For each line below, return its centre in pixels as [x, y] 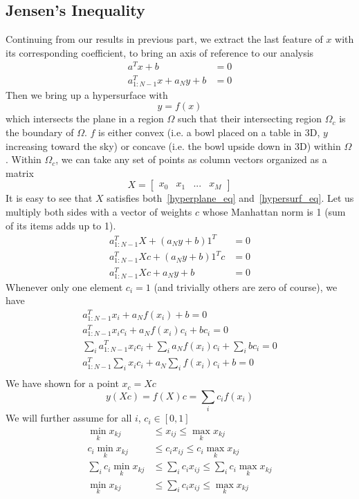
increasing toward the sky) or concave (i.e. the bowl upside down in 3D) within [173, 145]
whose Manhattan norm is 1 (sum [274, 211]
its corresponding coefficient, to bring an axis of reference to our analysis [160, 52]
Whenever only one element [64, 286]
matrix [20, 172]
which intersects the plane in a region [85, 119]
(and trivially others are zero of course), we [246, 286]
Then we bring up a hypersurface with [87, 94]
